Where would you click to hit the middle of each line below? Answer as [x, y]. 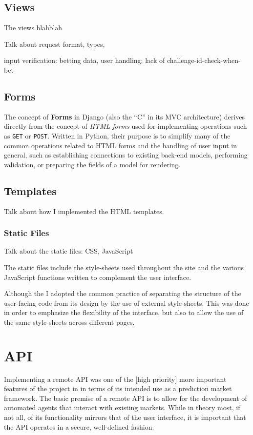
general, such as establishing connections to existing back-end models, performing [126, 155]
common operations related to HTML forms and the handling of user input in [121, 145]
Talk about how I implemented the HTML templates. [84, 211]
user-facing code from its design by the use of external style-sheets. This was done [126, 303]
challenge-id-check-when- [204, 60]
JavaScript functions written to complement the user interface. [98, 277]
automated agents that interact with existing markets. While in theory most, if [122, 407]
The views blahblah [33, 28]
